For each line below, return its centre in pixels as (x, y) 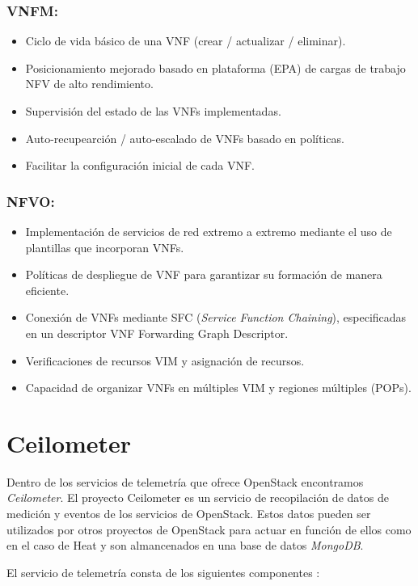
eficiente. (47, 290)
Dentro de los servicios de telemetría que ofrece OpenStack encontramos (185, 481)
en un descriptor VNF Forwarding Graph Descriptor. (157, 333)
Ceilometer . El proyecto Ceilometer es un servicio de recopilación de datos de (198, 497)
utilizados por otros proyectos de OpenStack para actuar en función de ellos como (209, 529)
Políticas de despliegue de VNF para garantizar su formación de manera (204, 274)
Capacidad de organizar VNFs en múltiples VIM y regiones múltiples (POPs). (218, 388)
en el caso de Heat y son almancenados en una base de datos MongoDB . (185, 545)
